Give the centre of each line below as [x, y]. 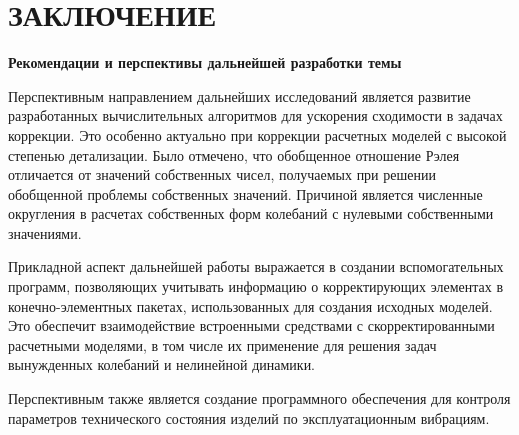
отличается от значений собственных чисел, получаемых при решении [222, 174]
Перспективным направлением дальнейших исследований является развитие [239, 95]
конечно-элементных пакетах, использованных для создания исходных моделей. [250, 305]
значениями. [45, 232]
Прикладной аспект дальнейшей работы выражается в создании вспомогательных [256, 266]
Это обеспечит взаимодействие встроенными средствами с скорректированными [251, 325]
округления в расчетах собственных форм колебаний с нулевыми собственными [251, 213]
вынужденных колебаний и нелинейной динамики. [162, 364]
